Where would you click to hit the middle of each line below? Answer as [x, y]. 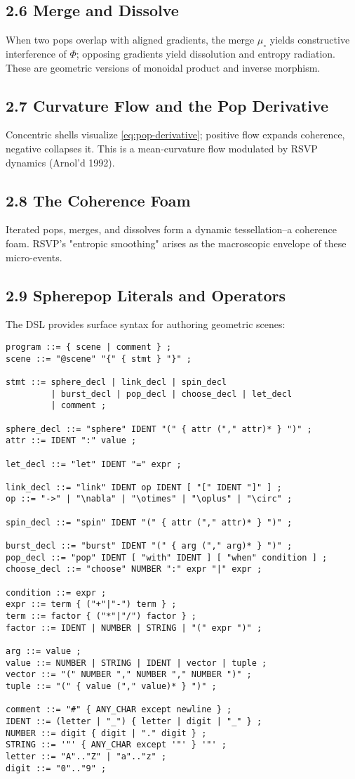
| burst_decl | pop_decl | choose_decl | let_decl [172, 394]
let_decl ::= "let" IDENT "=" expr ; [94, 464]
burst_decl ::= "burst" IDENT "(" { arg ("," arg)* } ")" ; [149, 546]
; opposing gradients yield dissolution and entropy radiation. [206, 53]
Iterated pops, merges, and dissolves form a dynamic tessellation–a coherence [171, 229]
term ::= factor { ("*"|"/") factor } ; [101, 616]
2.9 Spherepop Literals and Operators [146, 295]
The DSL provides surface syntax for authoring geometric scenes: [146, 324]
